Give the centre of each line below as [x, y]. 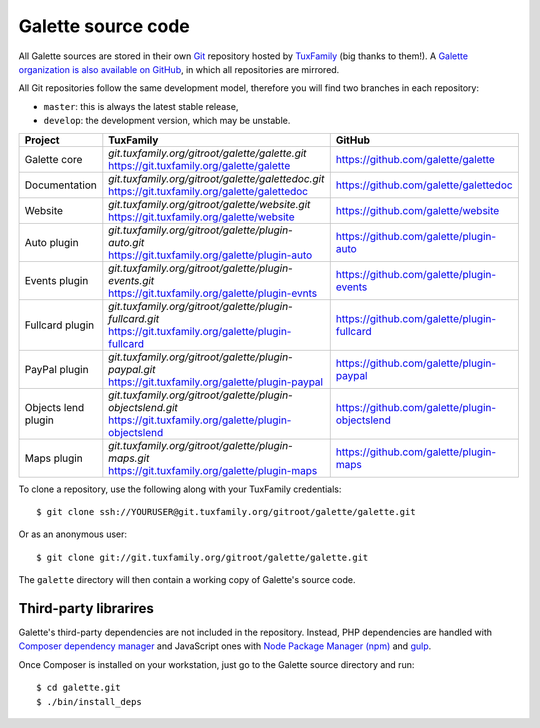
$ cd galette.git [78, 688]
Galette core [53, 159]
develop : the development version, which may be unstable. [167, 121]
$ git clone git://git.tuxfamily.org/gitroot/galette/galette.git [202, 557]
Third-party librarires [86, 608]
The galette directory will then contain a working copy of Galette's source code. [187, 580]
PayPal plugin [56, 369]
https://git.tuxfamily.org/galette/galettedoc [208, 191]
